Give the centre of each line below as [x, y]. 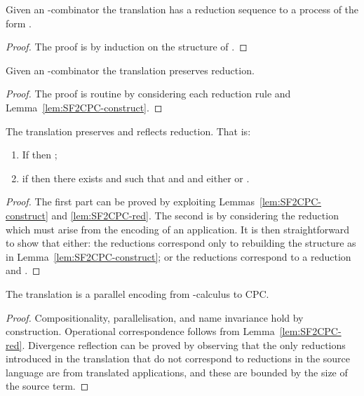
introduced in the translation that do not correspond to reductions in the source [178, 359]
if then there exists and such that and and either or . [136, 178]
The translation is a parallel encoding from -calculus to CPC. [137, 293]
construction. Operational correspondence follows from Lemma [140, 331]
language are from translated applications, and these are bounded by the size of [177, 372]
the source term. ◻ [47, 386]
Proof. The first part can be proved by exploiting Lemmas [130, 202]
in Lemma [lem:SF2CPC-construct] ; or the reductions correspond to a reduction [178, 256]
